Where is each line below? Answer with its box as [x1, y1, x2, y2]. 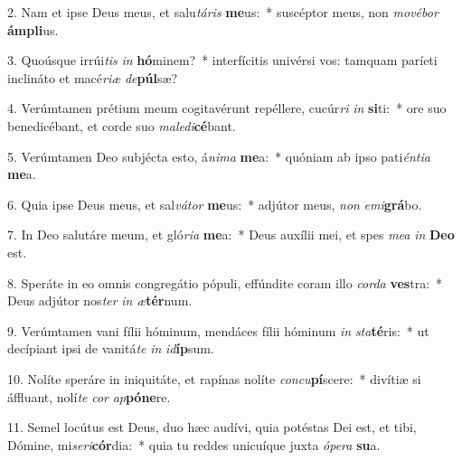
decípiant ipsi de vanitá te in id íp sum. [7, 339, 214, 358]
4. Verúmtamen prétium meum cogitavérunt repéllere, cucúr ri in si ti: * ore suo [7, 99, 447, 117]
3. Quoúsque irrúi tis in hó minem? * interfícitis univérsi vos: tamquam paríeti [7, 51, 438, 70]
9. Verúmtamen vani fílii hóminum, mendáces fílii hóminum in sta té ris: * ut [7, 321, 429, 340]
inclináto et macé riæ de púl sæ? [7, 68, 178, 87]
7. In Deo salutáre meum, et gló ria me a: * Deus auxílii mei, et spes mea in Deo [7, 225, 455, 244]
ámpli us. [7, 20, 59, 39]
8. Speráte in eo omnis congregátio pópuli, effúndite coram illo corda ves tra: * [7, 273, 443, 292]
